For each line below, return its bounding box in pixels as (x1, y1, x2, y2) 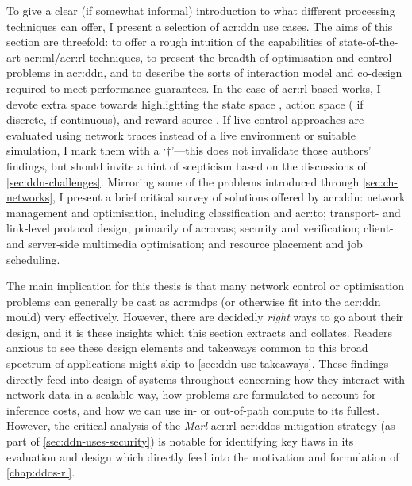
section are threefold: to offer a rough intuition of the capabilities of (6, 33, 336, 50)
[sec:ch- (362, 173, 398, 189)
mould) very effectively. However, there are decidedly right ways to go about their (6, 308, 404, 325)
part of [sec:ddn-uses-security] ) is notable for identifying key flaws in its (6, 433, 354, 450)
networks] (6, 189, 53, 205)
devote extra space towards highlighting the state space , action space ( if (6, 95, 364, 112)
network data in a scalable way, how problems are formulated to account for (6, 386, 376, 403)
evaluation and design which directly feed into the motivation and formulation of (6, 448, 399, 465)
